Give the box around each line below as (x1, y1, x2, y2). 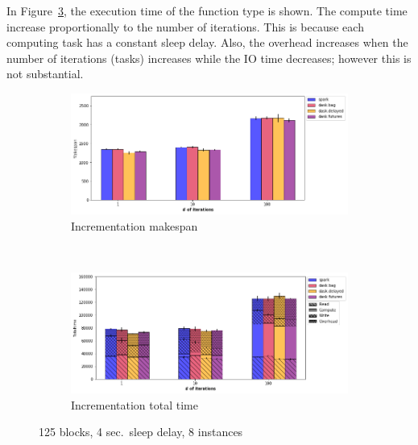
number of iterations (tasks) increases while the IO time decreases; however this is (6, 49, 412, 66)
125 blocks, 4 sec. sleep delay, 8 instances (39, 423, 243, 440)
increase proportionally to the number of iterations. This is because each (6, 18, 364, 35)
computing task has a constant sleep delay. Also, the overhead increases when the (6, 34, 408, 51)
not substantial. (6, 65, 84, 82)
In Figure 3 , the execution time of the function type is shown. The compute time (6, 2, 408, 19)
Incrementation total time (71, 396, 198, 413)
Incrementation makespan (71, 217, 198, 234)
